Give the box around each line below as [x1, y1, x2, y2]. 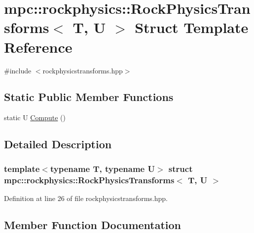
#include [4, 65, 32, 75]
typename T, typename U [50, 162, 155, 174]
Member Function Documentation [4, 217, 181, 232]
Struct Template [135, 17, 249, 37]
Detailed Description [4, 136, 112, 152]
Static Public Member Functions [4, 89, 174, 104]
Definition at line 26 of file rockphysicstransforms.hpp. [4, 193, 168, 203]
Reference [4, 36, 73, 57]
